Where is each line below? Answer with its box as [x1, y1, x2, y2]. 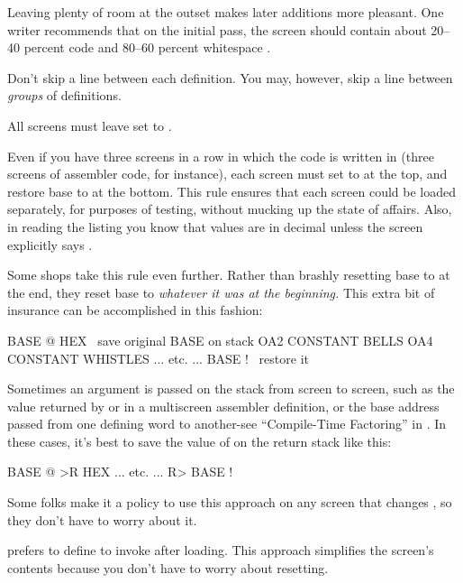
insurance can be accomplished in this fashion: [7, 301, 263, 319]
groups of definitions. [7, 86, 122, 105]
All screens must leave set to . [7, 116, 172, 134]
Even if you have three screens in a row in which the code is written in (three [7, 146, 434, 165]
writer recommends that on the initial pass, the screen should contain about [7, 20, 427, 39]
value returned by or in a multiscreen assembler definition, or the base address [7, 396, 440, 415]
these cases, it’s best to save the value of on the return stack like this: [7, 431, 392, 450]
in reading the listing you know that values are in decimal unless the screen [7, 217, 423, 236]
